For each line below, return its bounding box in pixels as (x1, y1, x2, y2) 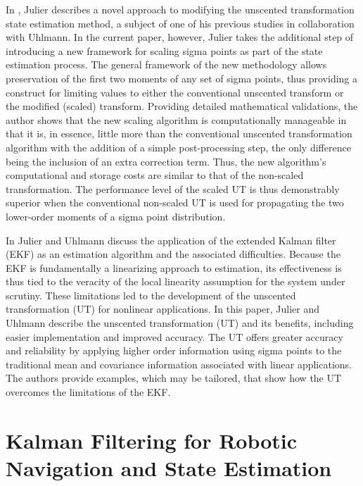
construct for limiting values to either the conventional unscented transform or (6, 85, 344, 99)
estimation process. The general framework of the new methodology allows (6, 57, 327, 72)
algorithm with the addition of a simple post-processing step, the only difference (6, 139, 351, 154)
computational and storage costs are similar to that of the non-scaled (6, 168, 304, 182)
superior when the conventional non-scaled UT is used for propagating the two (6, 195, 344, 210)
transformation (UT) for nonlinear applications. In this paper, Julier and (6, 301, 320, 316)
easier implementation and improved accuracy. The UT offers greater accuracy (6, 329, 343, 344)
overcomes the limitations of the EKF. (6, 385, 171, 399)
